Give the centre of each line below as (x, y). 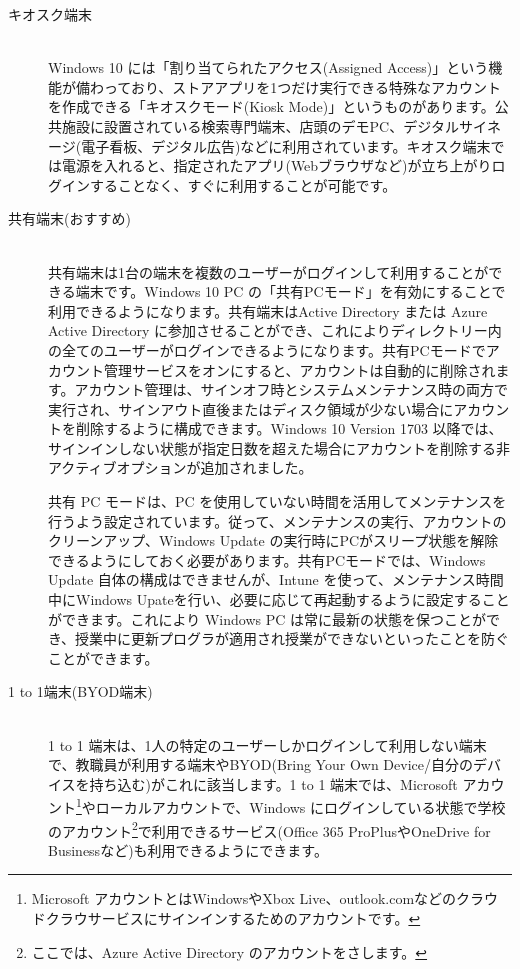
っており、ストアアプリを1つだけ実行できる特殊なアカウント (302, 86)
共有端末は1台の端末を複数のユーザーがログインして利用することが (268, 271)
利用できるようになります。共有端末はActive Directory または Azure (268, 310)
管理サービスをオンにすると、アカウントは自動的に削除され (299, 369)
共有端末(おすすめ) (69, 218)
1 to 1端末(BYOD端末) (80, 691)
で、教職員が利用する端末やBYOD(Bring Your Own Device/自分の (260, 764)
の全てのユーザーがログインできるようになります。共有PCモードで (267, 349)
